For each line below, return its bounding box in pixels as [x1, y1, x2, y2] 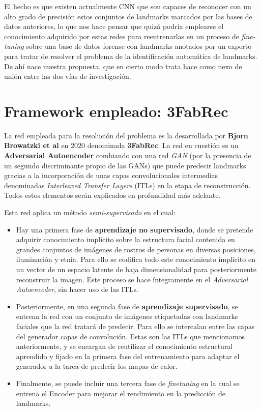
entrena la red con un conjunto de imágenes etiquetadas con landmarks [16, 311, 238, 321]
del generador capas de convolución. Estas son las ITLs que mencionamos [16, 331, 245, 341]
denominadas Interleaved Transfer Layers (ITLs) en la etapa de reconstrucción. [4, 180, 251, 190]
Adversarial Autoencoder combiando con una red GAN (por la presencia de [4, 150, 251, 161]
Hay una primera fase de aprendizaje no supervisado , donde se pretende [16, 224, 253, 235]
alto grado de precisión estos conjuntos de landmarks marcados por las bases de [4, 11, 252, 21]
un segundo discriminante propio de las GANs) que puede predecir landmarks [4, 160, 246, 170]
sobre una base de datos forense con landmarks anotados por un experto [26, 41, 252, 51]
